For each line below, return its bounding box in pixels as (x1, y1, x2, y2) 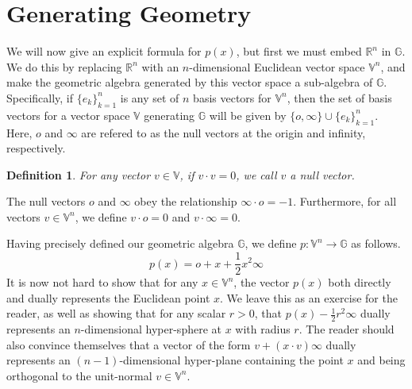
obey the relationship (134, 193, 237, 210)
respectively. (6, 140, 66, 156)
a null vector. (290, 166, 355, 183)
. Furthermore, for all (293, 193, 397, 210)
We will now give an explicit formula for (6, 43, 202, 60)
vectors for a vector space (6, 106, 130, 123)
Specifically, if (6, 89, 74, 106)
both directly (328, 274, 391, 291)
